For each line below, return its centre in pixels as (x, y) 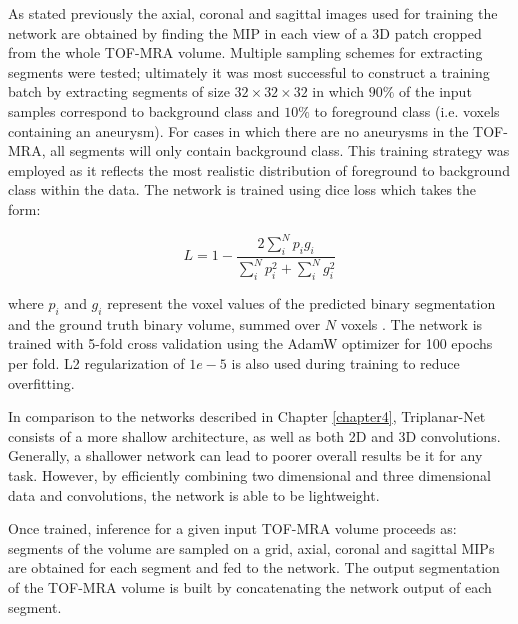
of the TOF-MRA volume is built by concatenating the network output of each (250, 586)
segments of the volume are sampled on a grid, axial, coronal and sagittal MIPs (251, 547)
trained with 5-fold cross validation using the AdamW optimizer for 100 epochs (250, 343)
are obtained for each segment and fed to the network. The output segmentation (254, 567)
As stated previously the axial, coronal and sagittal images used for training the (253, 13)
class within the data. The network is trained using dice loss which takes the (242, 189)
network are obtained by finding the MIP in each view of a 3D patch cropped (245, 32)
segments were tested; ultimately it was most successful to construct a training (249, 71)
